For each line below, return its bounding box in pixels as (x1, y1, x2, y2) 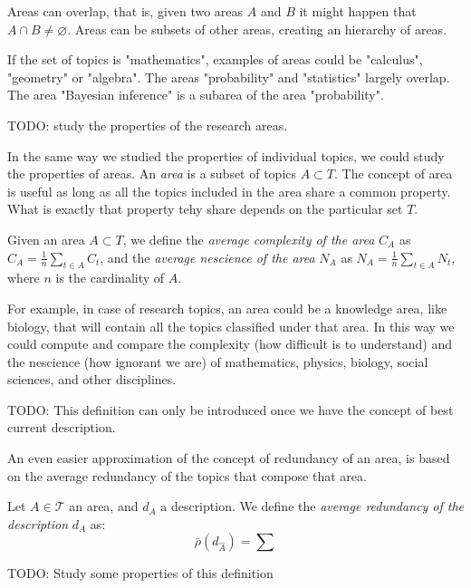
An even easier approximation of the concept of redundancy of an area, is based (7, 448, 450, 468)
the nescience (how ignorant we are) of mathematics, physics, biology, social (7, 352, 428, 371)
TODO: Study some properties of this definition (7, 564, 274, 583)
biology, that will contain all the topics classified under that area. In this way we (7, 316, 455, 335)
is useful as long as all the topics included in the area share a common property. (7, 181, 451, 200)
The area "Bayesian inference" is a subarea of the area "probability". (7, 85, 384, 104)
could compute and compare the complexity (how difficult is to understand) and (7, 334, 453, 353)
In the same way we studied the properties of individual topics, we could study (7, 146, 445, 165)
